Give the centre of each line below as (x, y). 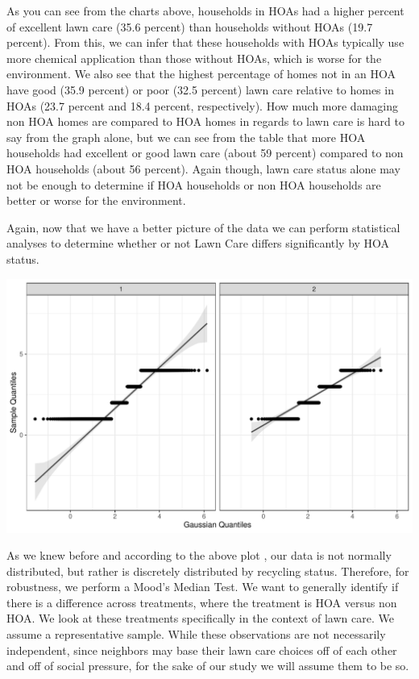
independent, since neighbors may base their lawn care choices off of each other (202, 650)
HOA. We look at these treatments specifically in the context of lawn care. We (200, 618)
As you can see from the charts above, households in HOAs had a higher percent (205, 10)
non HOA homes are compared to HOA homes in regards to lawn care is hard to (205, 121)
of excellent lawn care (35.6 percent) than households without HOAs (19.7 (190, 26)
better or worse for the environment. (96, 200)
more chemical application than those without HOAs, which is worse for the (194, 58)
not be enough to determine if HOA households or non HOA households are (194, 184)
